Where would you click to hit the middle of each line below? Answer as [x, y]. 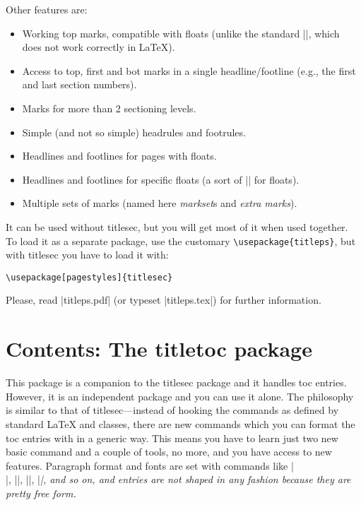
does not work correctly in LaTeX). [99, 47]
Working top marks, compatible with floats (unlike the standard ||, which [181, 33]
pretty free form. [41, 493]
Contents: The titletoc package [159, 349]
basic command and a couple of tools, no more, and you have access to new [169, 452]
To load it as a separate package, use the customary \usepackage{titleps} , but [181, 240]
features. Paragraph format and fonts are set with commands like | [150, 465]
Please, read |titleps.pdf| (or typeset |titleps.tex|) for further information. [164, 300]
